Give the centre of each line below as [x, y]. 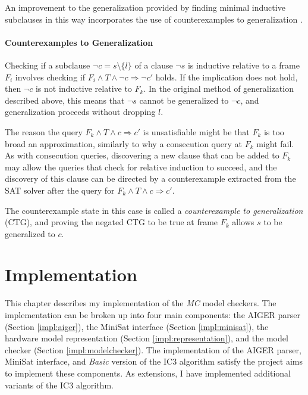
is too [274, 131]
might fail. [275, 143]
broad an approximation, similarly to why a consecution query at [123, 143]
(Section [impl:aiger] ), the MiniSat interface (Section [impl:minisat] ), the [137, 326]
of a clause [154, 65]
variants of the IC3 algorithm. [59, 385]
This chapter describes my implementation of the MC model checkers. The [141, 303]
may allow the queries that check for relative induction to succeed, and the [141, 167]
